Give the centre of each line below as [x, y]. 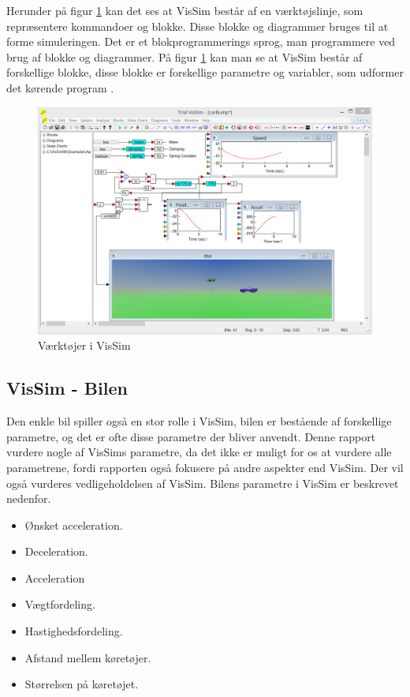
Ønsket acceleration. [74, 525]
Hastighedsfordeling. [74, 631]
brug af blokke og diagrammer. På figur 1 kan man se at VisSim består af [184, 56]
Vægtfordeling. [60, 604]
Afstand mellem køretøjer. [88, 657]
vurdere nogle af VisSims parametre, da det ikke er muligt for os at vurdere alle [199, 452]
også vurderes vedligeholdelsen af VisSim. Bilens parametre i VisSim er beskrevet [203, 483]
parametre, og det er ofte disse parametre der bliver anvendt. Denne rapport [191, 436]
